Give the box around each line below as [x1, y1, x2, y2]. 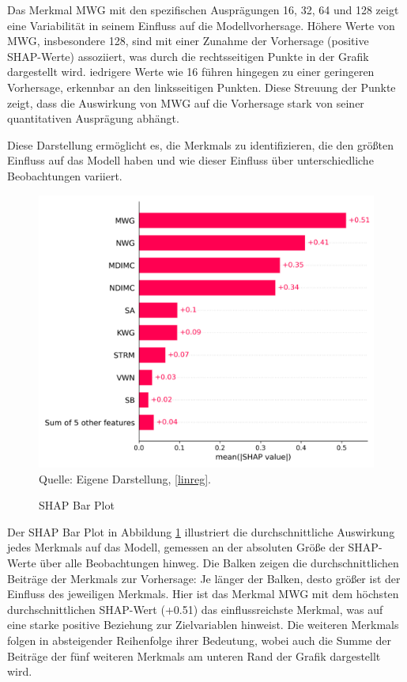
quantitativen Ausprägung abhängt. [7, 110, 179, 127]
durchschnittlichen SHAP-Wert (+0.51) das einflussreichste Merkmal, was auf [7, 601, 383, 617]
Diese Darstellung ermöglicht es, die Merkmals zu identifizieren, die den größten [7, 136, 394, 153]
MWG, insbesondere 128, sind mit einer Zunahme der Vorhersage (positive [7, 32, 369, 49]
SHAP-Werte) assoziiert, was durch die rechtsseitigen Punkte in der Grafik [7, 47, 369, 64]
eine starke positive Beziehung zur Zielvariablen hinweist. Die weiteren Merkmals [7, 616, 399, 633]
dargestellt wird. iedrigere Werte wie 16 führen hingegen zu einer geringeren [7, 63, 375, 80]
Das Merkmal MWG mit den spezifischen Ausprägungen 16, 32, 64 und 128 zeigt [7, 2, 399, 17]
